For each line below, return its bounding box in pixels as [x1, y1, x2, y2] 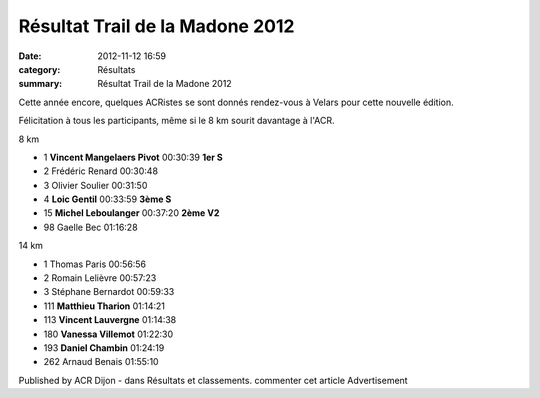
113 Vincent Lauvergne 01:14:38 [43, 314, 177, 326]
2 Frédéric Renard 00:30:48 [43, 165, 159, 177]
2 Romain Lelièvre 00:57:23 [43, 272, 157, 284]
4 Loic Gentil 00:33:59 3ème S [43, 193, 172, 205]
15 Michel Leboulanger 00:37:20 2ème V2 [43, 207, 220, 219]
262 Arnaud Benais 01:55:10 [43, 356, 159, 368]
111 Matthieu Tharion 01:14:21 [43, 300, 165, 312]
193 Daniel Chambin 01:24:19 [43, 341, 165, 354]
